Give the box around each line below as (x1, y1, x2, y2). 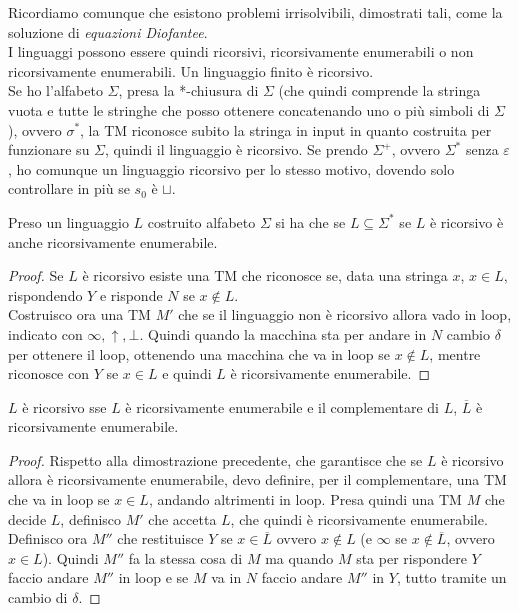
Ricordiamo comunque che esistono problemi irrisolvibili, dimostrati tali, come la (8, 2, 503, 22)
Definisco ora (8, 528, 88, 549)
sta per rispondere (356, 547, 467, 568)
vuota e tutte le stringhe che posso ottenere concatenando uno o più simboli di (8, 99, 490, 120)
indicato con (8, 323, 83, 344)
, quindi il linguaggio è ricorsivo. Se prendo (105, 139, 368, 160)
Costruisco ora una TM (8, 304, 151, 325)
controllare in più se (8, 178, 130, 199)
